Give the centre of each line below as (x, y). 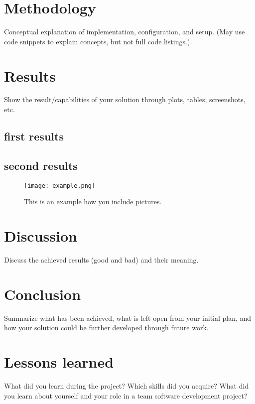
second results (41, 165)
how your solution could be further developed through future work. (106, 328)
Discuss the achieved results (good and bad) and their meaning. (101, 259)
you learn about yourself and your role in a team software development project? (126, 395)
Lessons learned (59, 362)
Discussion (41, 236)
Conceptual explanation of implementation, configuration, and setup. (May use (125, 32)
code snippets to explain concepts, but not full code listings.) (97, 41)
